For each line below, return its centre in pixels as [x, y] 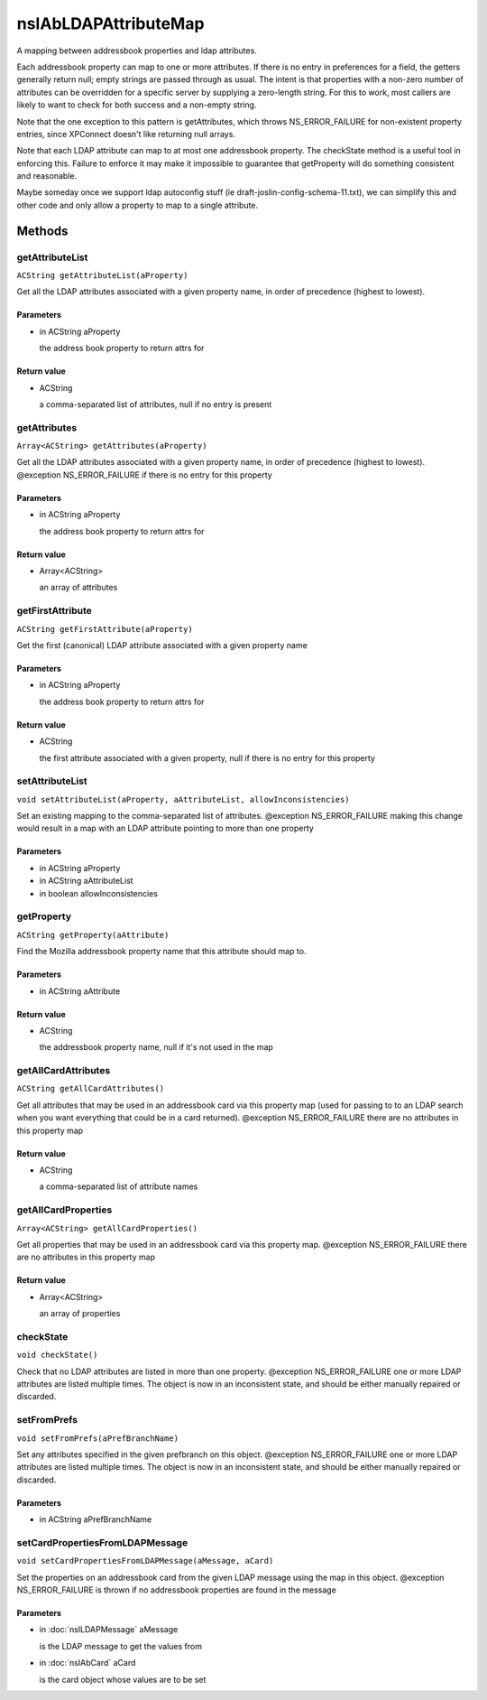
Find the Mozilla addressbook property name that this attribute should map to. [161, 952]
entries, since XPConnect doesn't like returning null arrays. [126, 134]
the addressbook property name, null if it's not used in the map [156, 1047]
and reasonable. [46, 176]
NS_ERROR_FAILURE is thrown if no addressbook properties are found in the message [177, 1590]
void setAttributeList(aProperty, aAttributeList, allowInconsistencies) [184, 799]
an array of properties [80, 1314]
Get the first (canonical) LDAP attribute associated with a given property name [162, 645]
